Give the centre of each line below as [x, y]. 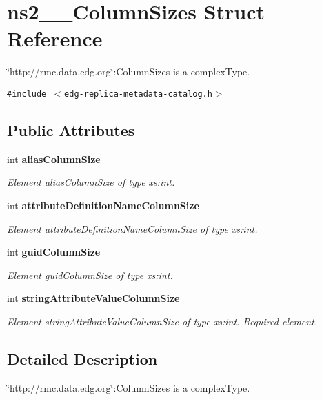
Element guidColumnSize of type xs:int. [90, 275]
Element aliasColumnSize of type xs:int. [91, 182]
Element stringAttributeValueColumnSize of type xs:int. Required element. [162, 321]
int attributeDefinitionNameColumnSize [103, 205]
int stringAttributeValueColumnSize [93, 298]
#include [27, 94]
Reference [55, 38]
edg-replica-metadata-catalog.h [138, 94]
